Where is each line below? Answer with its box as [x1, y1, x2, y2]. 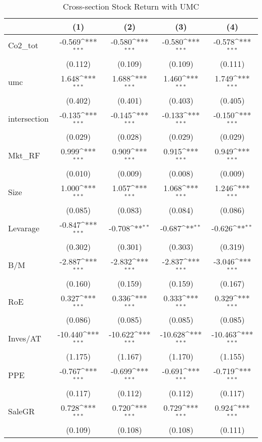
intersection [8, 112, 49, 124]
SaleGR [8, 405, 35, 417]
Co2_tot [8, 39, 39, 51]
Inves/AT [8, 332, 41, 344]
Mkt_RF [8, 149, 40, 161]
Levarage [8, 222, 40, 234]
